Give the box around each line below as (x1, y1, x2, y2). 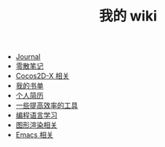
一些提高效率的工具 (15, 101, 79, 110)
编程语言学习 (15, 111, 57, 120)
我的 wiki (99, 7, 157, 25)
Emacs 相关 (15, 130, 53, 140)
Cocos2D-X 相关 (15, 72, 70, 81)
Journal (15, 52, 41, 61)
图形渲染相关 (15, 120, 57, 130)
